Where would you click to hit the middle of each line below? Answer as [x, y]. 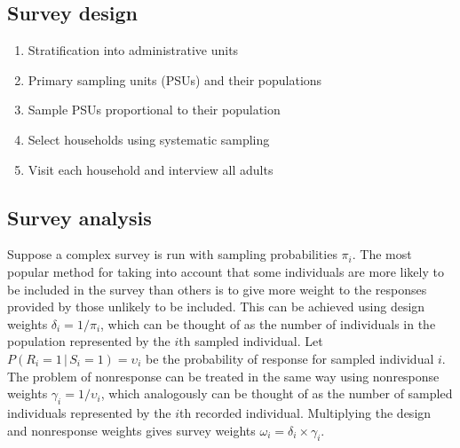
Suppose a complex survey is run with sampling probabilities [172, 254]
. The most [382, 254]
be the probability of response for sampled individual [289, 358]
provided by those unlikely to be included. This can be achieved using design [216, 307]
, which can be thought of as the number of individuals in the [268, 323]
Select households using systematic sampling [149, 139]
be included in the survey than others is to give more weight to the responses [217, 289]
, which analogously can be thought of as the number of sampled [277, 393]
